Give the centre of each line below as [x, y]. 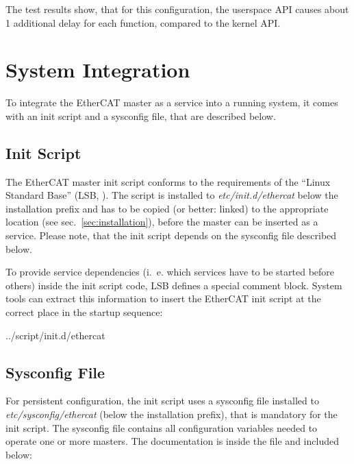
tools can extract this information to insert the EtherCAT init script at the [163, 298]
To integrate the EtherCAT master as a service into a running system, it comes [172, 102]
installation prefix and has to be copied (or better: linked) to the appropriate [167, 208]
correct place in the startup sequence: [84, 312]
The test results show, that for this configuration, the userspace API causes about [177, 9]
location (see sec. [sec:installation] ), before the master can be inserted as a [162, 222]
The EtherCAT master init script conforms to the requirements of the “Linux [168, 181]
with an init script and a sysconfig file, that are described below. [141, 115]
